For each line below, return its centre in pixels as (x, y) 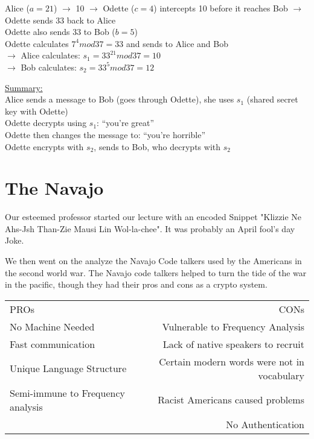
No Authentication (265, 424)
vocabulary (281, 375)
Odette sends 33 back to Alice (60, 20)
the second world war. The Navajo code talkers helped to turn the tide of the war (156, 272)
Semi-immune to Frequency (67, 393)
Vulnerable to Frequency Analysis (233, 326)
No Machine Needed (52, 326)
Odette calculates (37, 43)
